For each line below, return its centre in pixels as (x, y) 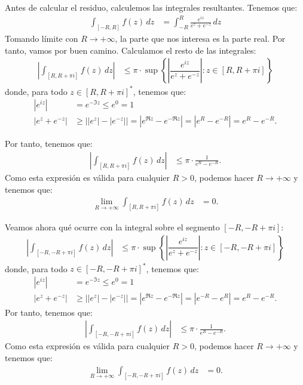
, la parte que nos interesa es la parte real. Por (200, 38)
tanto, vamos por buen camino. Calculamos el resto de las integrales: (131, 50)
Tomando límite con (42, 38)
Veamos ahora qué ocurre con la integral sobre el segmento (112, 227)
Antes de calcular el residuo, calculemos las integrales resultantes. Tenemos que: (151, 7)
